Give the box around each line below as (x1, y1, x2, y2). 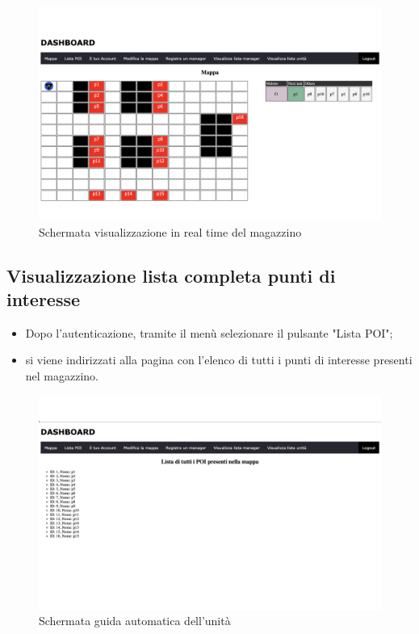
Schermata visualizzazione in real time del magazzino (39, 223, 302, 240)
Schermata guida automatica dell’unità (39, 612, 231, 629)
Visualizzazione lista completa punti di (6, 262, 336, 288)
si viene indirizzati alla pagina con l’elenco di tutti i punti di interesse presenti (25, 351, 413, 368)
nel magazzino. (25, 367, 99, 384)
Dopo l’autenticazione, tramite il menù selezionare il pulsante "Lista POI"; (25, 324, 393, 341)
